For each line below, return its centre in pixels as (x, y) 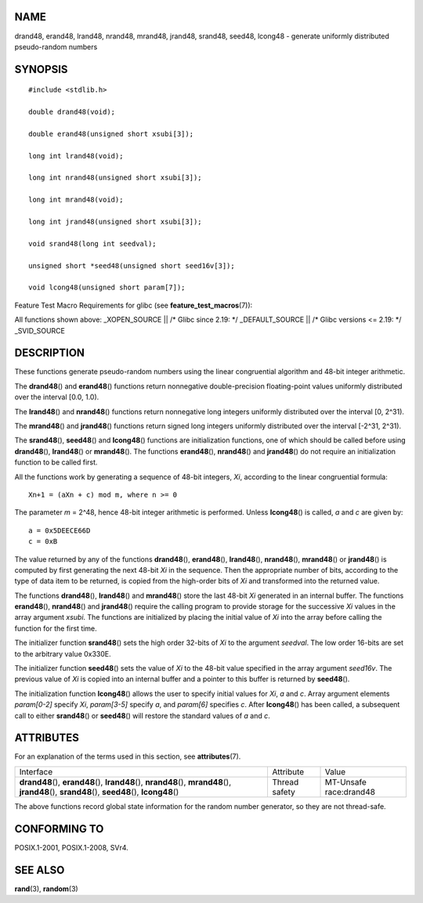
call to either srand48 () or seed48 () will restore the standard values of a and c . (142, 715)
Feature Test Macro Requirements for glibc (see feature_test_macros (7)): (134, 305)
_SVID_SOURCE (40, 330)
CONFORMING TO (59, 829)
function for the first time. (56, 628)
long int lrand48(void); (76, 156)
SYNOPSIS (41, 69)
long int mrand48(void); (76, 200)
